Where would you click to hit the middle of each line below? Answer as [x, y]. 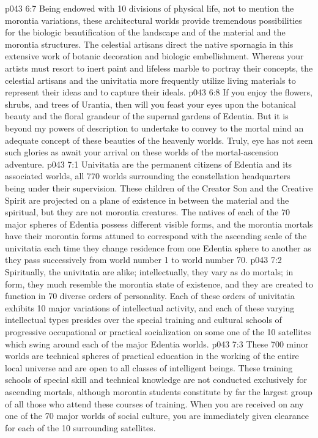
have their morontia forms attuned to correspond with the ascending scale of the [156, 236]
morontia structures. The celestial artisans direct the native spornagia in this [149, 44]
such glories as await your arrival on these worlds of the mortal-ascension [142, 152]
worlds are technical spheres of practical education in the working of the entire [152, 356]
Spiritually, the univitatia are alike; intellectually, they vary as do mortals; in [149, 272]
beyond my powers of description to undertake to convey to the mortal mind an [154, 128]
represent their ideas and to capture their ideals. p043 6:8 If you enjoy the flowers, [159, 92]
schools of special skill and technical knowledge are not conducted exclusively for [156, 380]
